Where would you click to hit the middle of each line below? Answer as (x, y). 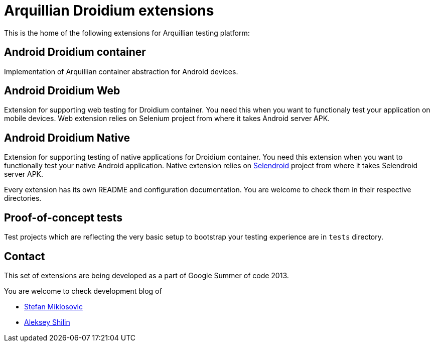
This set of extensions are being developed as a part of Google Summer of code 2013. (147, 275)
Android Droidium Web (62, 91)
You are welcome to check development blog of (83, 291)
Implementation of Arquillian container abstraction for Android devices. (121, 71)
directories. (23, 198)
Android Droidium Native (67, 138)
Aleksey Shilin (47, 322)
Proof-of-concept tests (63, 217)
